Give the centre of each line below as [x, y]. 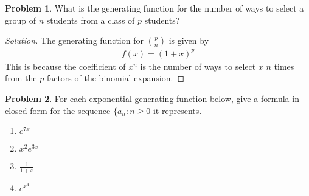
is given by [189, 40]
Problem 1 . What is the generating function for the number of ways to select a [154, 8]
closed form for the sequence [58, 110]
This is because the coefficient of [65, 66]
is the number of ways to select [198, 66]
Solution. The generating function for [74, 40]
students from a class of [91, 20]
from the [21, 78]
